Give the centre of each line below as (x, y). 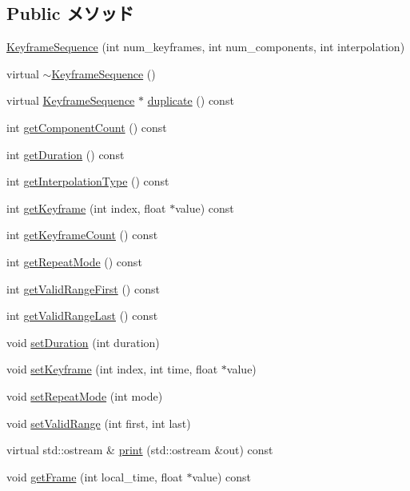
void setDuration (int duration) (83, 342)
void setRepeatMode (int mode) (85, 395)
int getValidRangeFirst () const (83, 288)
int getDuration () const (66, 154)
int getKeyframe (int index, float (86, 208)
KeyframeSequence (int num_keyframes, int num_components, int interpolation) (206, 47)
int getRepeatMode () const (74, 261)
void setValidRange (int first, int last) (99, 423)
